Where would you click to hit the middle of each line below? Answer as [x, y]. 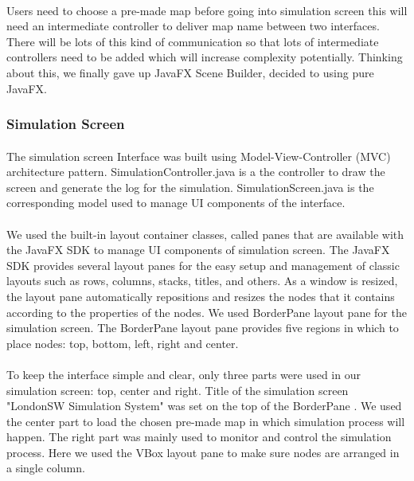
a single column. [46, 468]
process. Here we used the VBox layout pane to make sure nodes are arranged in [203, 452]
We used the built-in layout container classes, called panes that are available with [205, 234]
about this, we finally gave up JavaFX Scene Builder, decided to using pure [190, 72]
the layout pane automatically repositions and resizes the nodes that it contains [201, 296]
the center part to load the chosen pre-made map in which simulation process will [206, 421]
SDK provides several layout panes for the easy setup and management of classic [203, 265]
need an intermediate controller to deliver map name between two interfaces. [193, 26]
